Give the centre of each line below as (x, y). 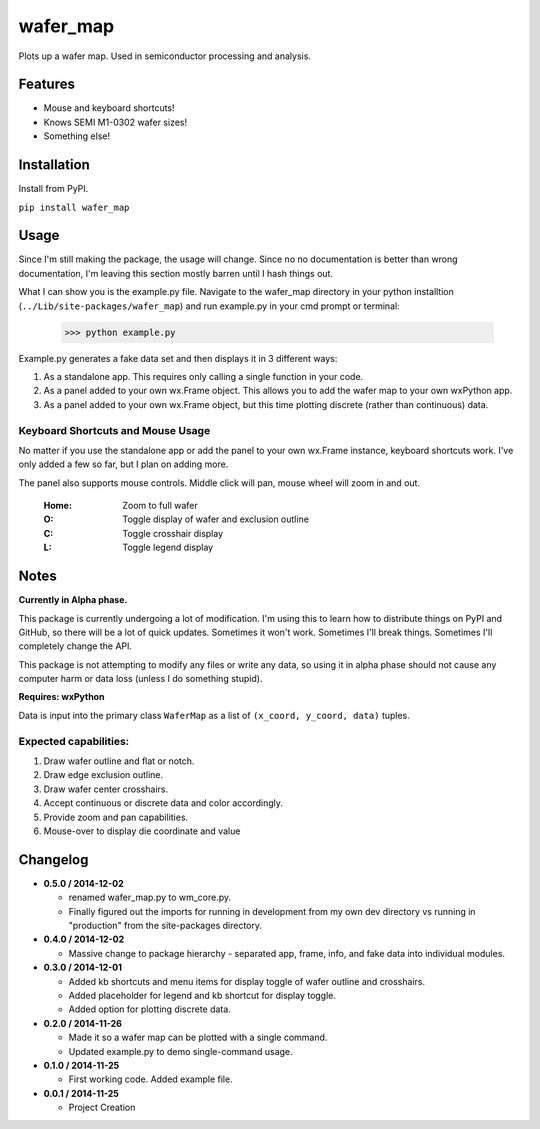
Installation (54, 165)
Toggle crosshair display (173, 533)
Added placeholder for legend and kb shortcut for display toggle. (202, 995)
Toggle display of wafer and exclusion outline (216, 519)
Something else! (76, 136)
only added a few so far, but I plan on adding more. (123, 464)
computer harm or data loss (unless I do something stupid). (140, 679)
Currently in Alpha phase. (73, 600)
